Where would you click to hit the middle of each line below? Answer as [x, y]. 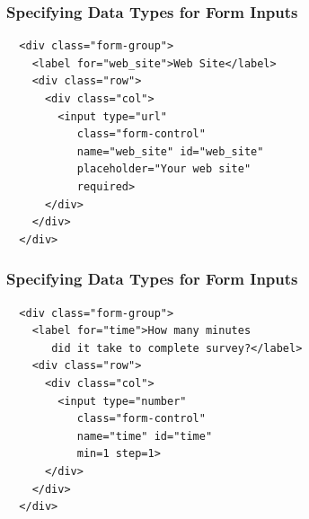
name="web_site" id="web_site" [170, 151]
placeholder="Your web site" [164, 169]
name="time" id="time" [145, 436]
